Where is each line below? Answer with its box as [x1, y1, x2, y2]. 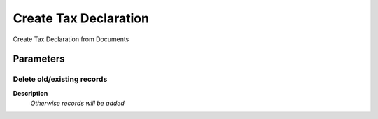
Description [13, 89, 48, 97]
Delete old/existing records [13, 74, 108, 84]
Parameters [13, 53, 65, 65]
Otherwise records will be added [30, 99, 125, 108]
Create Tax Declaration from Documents [13, 35, 129, 43]
